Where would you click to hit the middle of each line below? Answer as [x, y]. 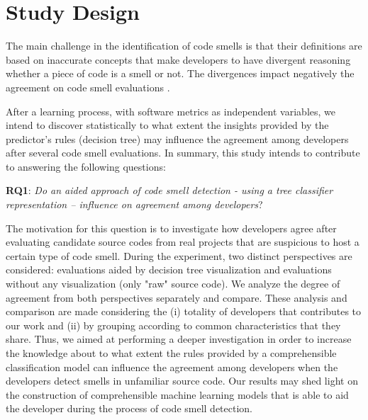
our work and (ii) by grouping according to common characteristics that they [173, 325]
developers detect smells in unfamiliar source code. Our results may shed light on [182, 381]
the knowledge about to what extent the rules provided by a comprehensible [171, 353]
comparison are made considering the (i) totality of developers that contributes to [184, 311]
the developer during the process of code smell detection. [129, 408]
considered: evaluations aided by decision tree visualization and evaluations [169, 269]
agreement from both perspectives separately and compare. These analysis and [177, 297]
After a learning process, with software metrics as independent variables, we [171, 111]
